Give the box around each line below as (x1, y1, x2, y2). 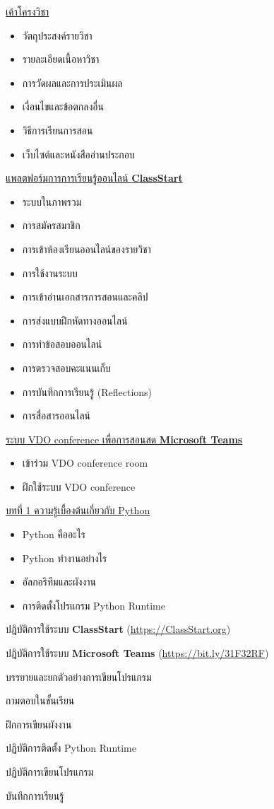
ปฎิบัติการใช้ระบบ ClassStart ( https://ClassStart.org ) (6, 622, 231, 636)
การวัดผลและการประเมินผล (22, 75, 123, 90)
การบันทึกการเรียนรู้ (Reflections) (22, 384, 153, 399)
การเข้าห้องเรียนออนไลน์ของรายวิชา (22, 241, 151, 256)
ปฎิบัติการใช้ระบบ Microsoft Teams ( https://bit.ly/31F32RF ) (6, 646, 269, 660)
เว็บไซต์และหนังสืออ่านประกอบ (22, 146, 135, 161)
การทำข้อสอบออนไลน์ (22, 337, 102, 351)
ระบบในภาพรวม (22, 194, 82, 209)
